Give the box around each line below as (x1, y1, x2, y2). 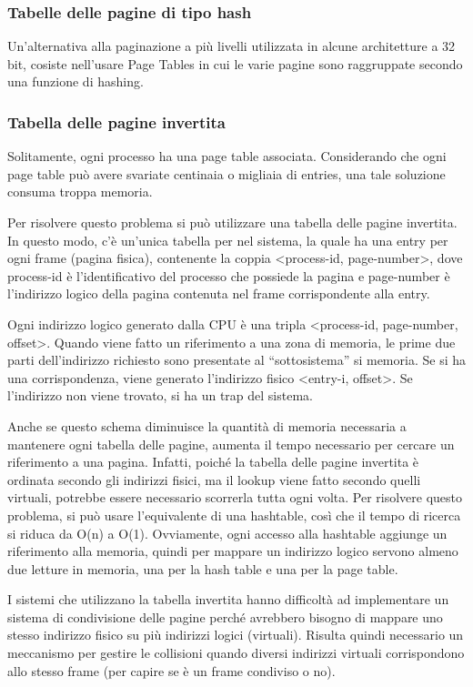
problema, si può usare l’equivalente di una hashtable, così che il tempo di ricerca (7, 505, 461, 524)
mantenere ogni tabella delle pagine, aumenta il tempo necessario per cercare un (7, 434, 455, 453)
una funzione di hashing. (7, 72, 144, 91)
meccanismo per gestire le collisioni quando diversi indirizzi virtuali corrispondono (7, 643, 465, 662)
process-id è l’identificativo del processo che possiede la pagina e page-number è (7, 266, 450, 285)
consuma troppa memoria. (7, 182, 153, 201)
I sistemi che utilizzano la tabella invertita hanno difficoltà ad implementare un (7, 590, 449, 609)
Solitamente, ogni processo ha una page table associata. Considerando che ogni (7, 146, 447, 166)
